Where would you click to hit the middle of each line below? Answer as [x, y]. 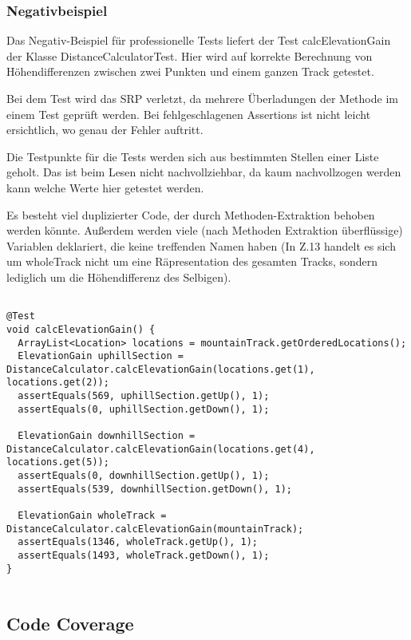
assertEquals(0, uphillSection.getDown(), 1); [144, 409]
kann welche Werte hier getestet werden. [105, 187]
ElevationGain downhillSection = [107, 436]
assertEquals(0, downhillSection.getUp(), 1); [144, 476]
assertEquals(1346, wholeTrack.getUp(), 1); [138, 542]
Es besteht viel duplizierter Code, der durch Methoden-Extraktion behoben [191, 214]
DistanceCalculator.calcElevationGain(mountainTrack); [155, 529]
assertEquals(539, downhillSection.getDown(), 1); [155, 489]
